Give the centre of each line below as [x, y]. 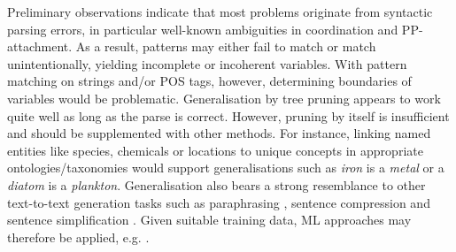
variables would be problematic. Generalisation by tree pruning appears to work [224, 98]
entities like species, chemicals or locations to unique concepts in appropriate [215, 150]
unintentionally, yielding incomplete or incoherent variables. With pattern [207, 63]
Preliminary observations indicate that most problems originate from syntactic [220, 11]
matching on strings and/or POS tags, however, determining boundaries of [209, 81]
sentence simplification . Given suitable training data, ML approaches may [209, 220]
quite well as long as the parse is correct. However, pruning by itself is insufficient [228, 115]
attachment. [40, 46]
